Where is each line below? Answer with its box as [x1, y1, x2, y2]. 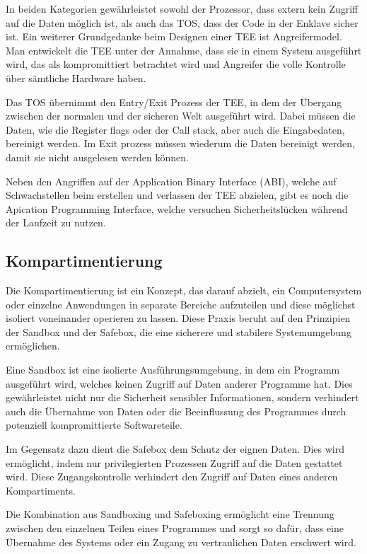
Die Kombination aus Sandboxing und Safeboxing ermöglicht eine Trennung [6, 507, 334, 521]
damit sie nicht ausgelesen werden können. [6, 149, 189, 164]
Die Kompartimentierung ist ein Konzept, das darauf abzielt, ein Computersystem [6, 283, 362, 298]
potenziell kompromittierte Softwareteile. [6, 417, 182, 432]
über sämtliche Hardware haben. [6, 70, 146, 85]
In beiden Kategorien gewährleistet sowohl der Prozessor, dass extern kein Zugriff [6, 1, 359, 16]
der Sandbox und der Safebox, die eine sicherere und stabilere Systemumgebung [6, 324, 351, 339]
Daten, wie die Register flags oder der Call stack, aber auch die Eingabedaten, [6, 122, 345, 137]
